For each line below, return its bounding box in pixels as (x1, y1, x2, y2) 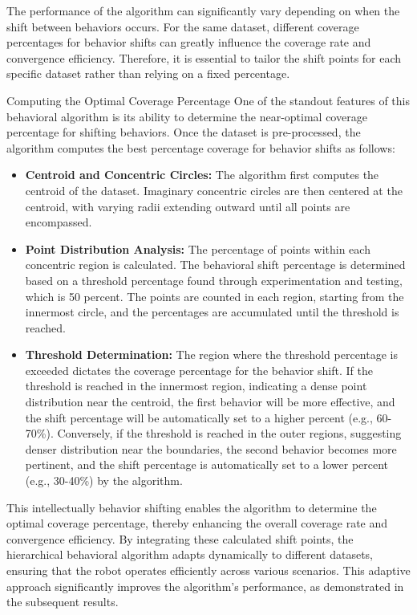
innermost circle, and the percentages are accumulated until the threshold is (25, 303, 399, 320)
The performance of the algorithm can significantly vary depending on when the (6, 2, 400, 18)
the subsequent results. (6, 593, 119, 610)
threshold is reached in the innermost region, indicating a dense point (25, 377, 367, 394)
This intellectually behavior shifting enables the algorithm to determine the (6, 499, 377, 515)
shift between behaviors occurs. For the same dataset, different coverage (6, 18, 359, 35)
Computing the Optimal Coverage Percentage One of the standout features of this (6, 92, 410, 108)
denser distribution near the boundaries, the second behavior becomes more (25, 440, 397, 457)
